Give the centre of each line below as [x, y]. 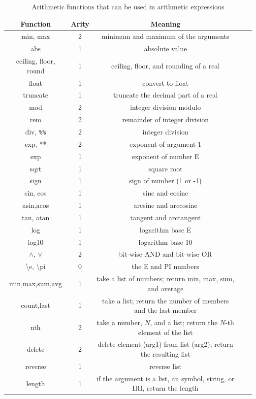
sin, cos [36, 193]
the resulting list [165, 354]
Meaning [165, 23]
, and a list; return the [184, 322]
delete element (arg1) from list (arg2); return [165, 344]
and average [165, 288]
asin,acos [36, 205]
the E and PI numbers [165, 266]
